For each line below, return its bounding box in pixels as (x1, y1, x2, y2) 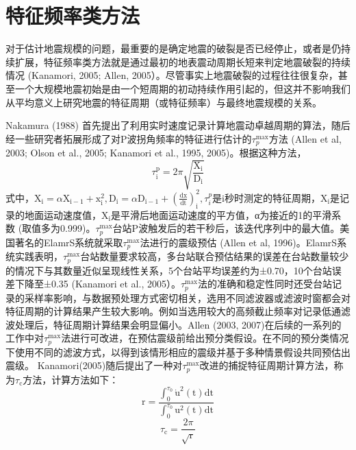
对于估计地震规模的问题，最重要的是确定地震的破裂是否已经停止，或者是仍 (5, 41, 341, 56)
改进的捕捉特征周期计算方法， (199, 358, 334, 372)
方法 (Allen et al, (268, 131, 342, 145)
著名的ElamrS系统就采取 (14, 235, 123, 249)
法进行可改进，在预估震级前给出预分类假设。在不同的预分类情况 (61, 331, 349, 345)
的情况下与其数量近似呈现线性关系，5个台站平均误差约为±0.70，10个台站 (5, 263, 332, 277)
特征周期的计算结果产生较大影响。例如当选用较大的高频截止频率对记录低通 (5, 304, 341, 318)
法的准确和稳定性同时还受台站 (198, 276, 333, 291)
